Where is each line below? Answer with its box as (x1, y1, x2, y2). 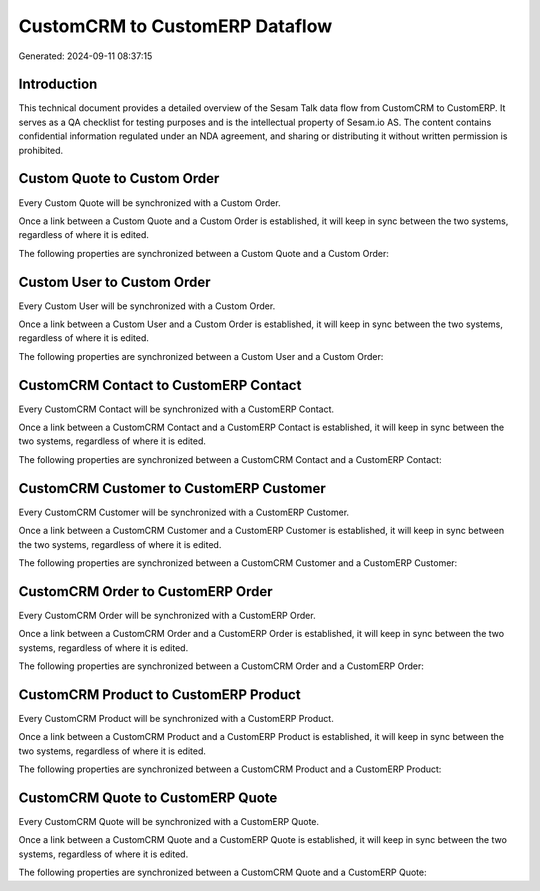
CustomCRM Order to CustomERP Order (18, 583, 274, 600)
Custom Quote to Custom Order (18, 170, 220, 187)
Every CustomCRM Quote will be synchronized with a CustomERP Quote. (18, 816, 320, 827)
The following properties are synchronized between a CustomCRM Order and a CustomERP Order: (18, 660, 425, 672)
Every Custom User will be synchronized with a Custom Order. (18, 300, 276, 312)
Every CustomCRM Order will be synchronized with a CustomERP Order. (18, 609, 316, 621)
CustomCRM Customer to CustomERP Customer (18, 480, 327, 497)
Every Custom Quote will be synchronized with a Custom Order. (18, 196, 281, 209)
